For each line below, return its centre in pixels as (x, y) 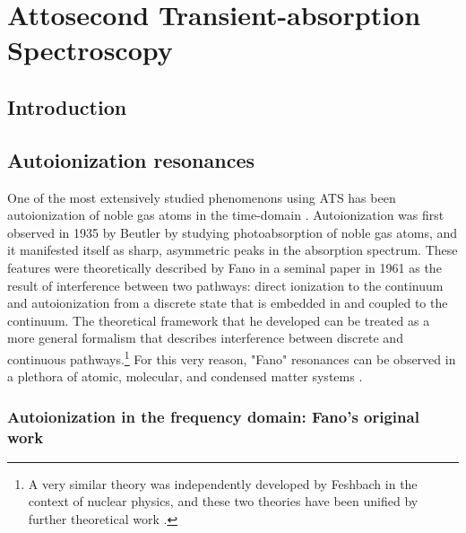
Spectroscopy (90, 50)
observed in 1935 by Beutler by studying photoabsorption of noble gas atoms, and (233, 232)
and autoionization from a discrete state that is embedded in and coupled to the (228, 303)
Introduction (67, 106)
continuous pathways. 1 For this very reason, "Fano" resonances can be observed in (232, 357)
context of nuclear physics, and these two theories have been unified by (223, 501)
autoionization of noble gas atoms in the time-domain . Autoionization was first (226, 215)
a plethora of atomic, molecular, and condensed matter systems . (185, 376)
